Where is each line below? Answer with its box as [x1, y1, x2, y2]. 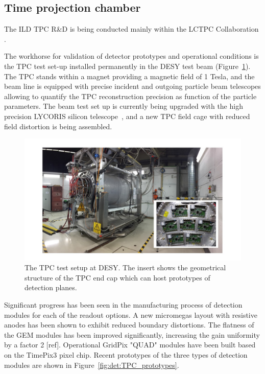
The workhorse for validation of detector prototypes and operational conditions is [4, 51, 259, 61]
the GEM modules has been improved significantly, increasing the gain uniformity [4, 329, 260, 340]
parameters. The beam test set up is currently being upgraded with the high [4, 101, 243, 111]
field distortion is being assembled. [4, 121, 112, 131]
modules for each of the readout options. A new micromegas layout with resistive [4, 309, 257, 320]
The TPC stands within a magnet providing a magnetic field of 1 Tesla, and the [4, 71, 255, 81]
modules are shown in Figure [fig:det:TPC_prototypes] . [4, 359, 179, 370]
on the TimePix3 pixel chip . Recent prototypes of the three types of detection [4, 349, 248, 360]
